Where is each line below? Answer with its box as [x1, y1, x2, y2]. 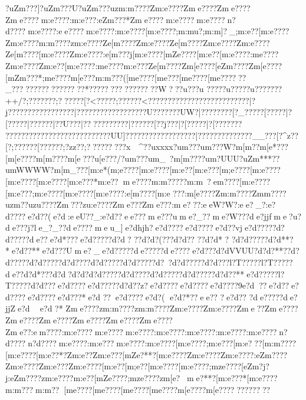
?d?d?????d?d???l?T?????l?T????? [168, 256, 293, 268]
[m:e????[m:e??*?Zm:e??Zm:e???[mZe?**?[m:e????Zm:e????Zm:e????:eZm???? [5, 348, 288, 360]
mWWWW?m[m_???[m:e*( [9, 163, 111, 176]
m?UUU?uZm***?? [209, 152, 280, 164]
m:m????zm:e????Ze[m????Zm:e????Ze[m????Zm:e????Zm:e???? [38, 36, 270, 48]
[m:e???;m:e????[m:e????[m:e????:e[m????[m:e [5, 186, 170, 199]
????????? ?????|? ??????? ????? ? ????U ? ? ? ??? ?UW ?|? [19, 106, 205, 118]
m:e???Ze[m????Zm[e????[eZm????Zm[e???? [123, 59, 282, 71]
